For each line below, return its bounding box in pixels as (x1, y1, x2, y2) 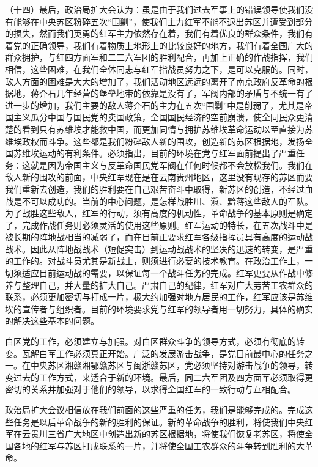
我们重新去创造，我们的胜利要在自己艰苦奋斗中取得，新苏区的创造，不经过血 (5, 182, 313, 195)
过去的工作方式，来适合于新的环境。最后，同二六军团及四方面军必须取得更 (13, 370, 313, 383)
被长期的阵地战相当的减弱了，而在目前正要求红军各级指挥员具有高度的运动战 (5, 230, 313, 243)
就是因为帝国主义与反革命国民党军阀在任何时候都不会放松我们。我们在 (30, 158, 313, 171)
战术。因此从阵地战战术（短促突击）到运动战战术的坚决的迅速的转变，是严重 (5, 242, 313, 255)
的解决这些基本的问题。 (5, 314, 99, 327)
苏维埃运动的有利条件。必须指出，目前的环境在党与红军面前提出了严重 (13, 147, 296, 160)
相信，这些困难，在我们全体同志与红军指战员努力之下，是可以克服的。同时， (5, 62, 313, 75)
